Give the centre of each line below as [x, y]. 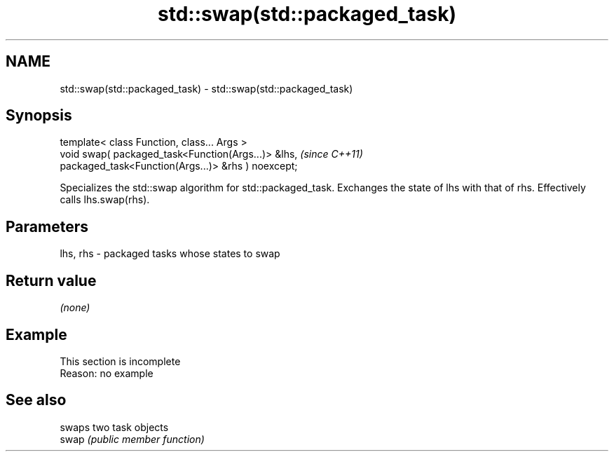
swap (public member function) [132, 439]
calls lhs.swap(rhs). [105, 200]
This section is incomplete [120, 361]
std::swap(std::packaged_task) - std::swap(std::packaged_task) [206, 88]
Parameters [47, 226]
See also [36, 400]
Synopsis [39, 116]
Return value [51, 280]
